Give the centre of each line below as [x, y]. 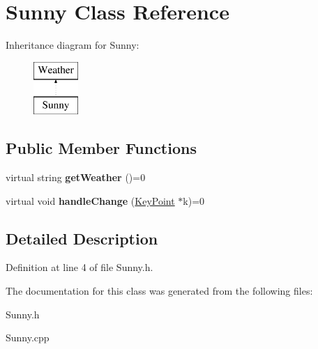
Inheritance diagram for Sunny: [73, 45]
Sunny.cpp [28, 338]
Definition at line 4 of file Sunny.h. [79, 267]
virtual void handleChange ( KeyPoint [90, 200]
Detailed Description [82, 238]
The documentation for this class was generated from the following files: [159, 291]
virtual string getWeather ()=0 [76, 177]
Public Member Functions [101, 148]
